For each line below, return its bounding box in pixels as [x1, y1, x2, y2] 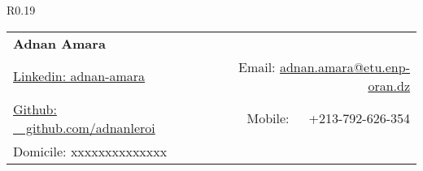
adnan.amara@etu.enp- [279, 57, 410, 76]
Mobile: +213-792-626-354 [246, 109, 410, 128]
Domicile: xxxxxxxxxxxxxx [13, 141, 168, 160]
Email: [238, 57, 276, 76]
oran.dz [368, 75, 410, 95]
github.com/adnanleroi [26, 118, 155, 137]
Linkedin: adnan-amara [13, 66, 146, 86]
